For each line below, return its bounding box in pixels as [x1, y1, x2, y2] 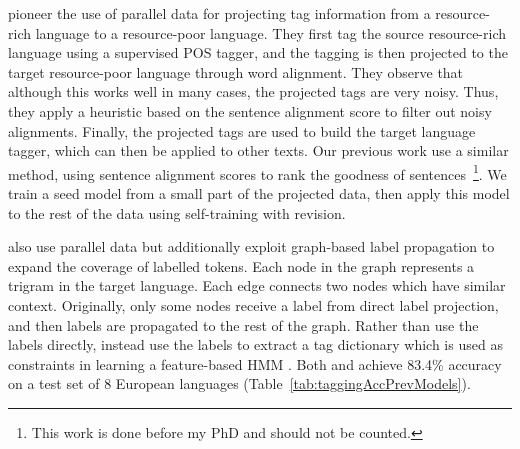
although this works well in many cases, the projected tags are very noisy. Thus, [8, 81, 499, 102]
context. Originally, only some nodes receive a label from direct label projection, [8, 294, 499, 315]
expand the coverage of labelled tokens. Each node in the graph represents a [8, 255, 475, 276]
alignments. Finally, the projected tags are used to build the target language [8, 120, 476, 141]
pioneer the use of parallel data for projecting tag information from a [8, 3, 431, 23]
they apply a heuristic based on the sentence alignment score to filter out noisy [8, 100, 492, 121]
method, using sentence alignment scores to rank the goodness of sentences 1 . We [8, 160, 507, 184]
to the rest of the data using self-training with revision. [8, 202, 346, 223]
